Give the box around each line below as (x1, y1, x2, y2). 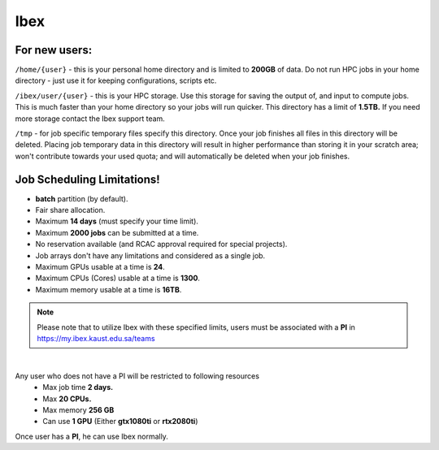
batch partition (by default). (35, 193, 128, 203)
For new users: (15, 43, 93, 57)
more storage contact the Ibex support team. (15, 114, 166, 123)
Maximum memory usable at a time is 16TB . (35, 284, 182, 294)
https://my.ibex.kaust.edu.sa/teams (37, 334, 155, 343)
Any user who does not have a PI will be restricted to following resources (15, 370, 260, 381)
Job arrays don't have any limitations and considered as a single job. (35, 250, 266, 260)
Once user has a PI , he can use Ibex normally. (15, 431, 168, 441)
